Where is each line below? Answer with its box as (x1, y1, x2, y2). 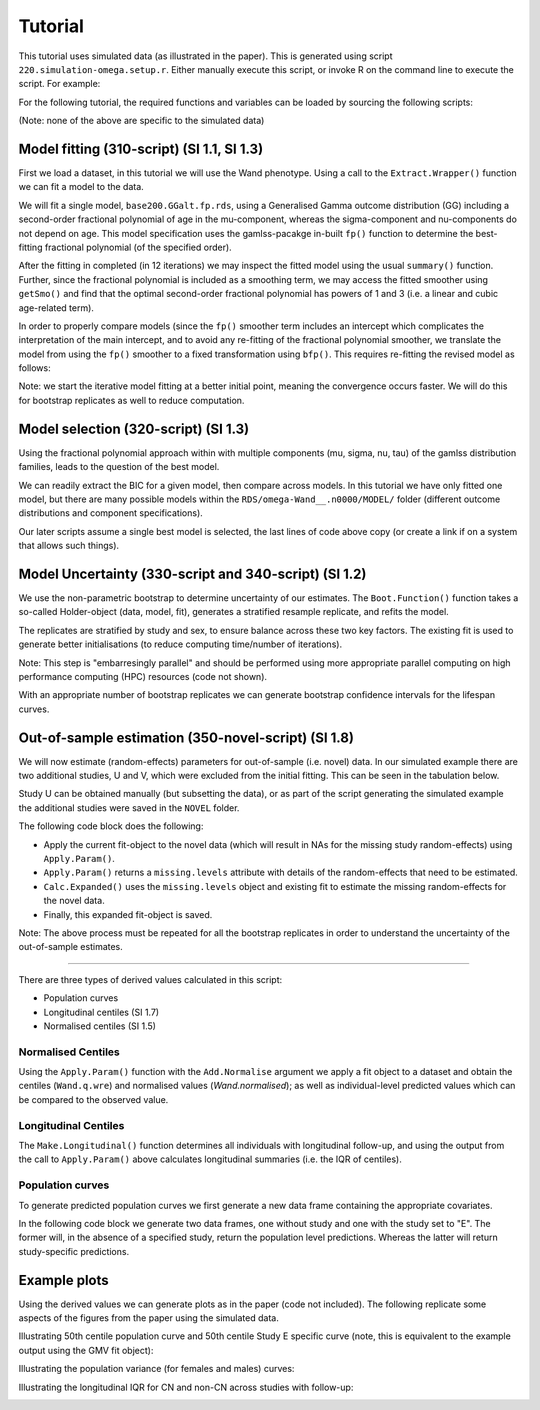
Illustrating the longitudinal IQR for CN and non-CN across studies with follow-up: (18, 1381, 354, 1393)
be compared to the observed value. (18, 1093, 169, 1105)
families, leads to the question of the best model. (18, 461, 220, 473)
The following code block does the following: (18, 820, 204, 832)
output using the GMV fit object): (18, 1344, 154, 1356)
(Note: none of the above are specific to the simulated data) (18, 115, 265, 127)
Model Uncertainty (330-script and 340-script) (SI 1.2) (18, 565, 367, 582)
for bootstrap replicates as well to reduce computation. (18, 394, 245, 406)
